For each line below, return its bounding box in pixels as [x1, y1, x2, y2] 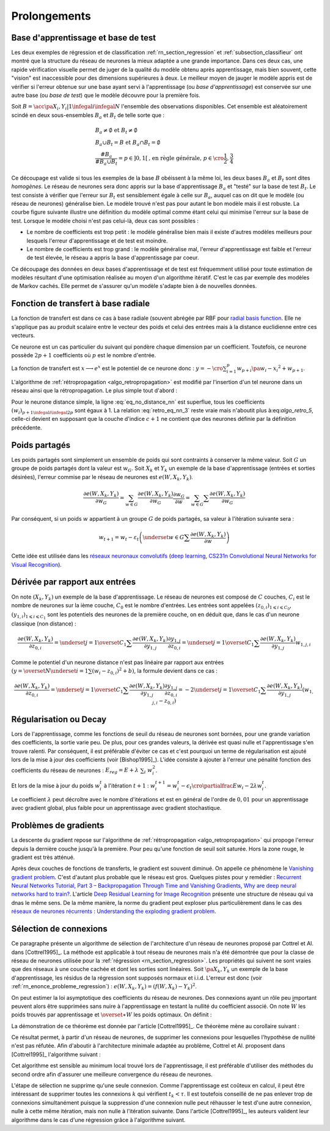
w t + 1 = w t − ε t [98, 534, 139, 542]
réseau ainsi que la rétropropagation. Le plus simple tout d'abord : [11, 387, 177, 395]
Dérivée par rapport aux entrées [11, 577, 136, 588]
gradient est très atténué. [11, 853, 75, 861]
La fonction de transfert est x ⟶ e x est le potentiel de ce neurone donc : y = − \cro [11, 364, 223, 372]
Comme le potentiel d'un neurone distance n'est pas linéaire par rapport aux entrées [11, 659, 224, 666]
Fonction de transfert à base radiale [11, 298, 150, 309]
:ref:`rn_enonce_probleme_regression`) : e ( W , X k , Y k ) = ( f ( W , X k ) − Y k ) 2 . [11, 982, 197, 991]
